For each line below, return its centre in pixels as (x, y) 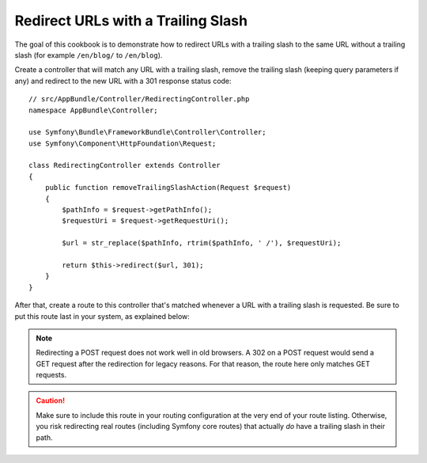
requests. (51, 375)
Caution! (51, 400)
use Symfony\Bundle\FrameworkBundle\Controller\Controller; (147, 132)
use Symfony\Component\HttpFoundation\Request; (123, 143)
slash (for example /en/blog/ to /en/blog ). (89, 55)
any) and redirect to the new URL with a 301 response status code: (123, 81)
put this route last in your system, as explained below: (102, 316)
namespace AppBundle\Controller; (93, 110)
